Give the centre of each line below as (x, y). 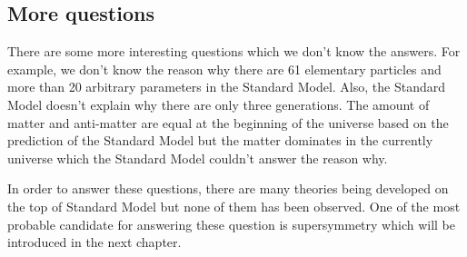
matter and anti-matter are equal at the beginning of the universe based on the (228, 122)
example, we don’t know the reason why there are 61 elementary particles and (224, 69)
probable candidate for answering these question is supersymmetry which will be (231, 224)
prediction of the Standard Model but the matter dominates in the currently (220, 140)
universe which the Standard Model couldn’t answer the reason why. (198, 158)
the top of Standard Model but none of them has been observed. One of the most (234, 206)
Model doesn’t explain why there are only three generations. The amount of (219, 104)
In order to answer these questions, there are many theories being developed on (228, 188)
